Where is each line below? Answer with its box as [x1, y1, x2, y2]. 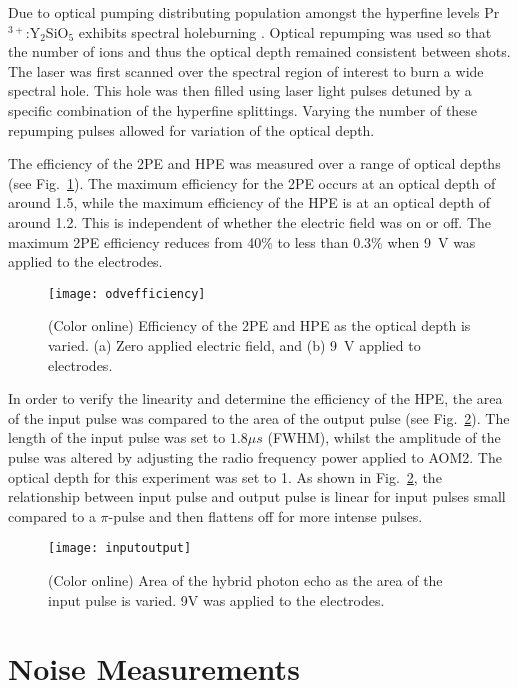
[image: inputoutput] [48, 541, 192, 556]
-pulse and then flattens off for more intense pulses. [108, 505, 423, 526]
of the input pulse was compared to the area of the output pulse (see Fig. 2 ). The [8, 407, 510, 428]
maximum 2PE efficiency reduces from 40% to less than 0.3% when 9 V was [8, 231, 476, 252]
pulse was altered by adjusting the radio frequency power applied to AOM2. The [8, 446, 502, 467]
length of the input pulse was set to [8, 427, 226, 448]
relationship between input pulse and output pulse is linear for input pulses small [8, 486, 506, 507]
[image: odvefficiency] [48, 286, 206, 301]
